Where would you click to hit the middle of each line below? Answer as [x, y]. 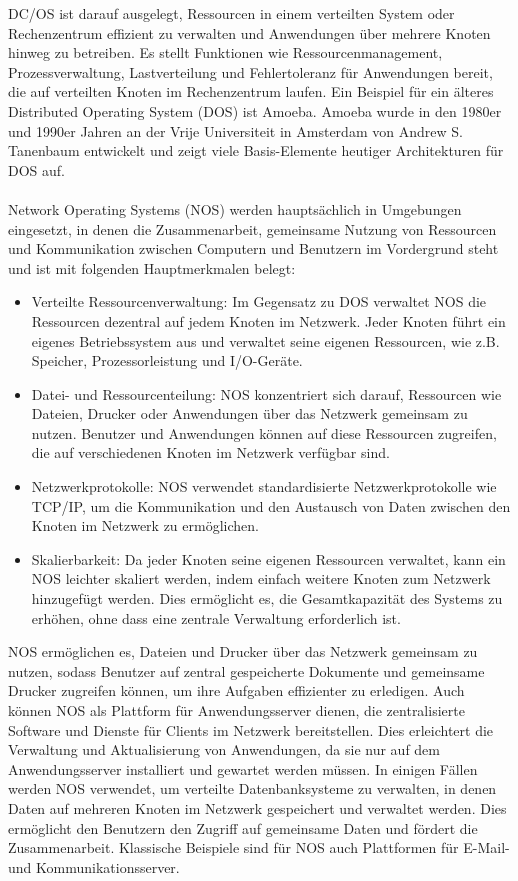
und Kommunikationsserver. [94, 866]
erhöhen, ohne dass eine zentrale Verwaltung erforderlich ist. [216, 617]
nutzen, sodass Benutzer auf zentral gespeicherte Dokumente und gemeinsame [246, 670]
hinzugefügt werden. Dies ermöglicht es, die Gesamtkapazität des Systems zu [267, 598]
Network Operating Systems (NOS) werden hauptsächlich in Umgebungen [235, 208]
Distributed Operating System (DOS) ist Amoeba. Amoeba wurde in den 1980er [255, 110]
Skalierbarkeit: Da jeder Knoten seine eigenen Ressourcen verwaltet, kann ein [268, 558]
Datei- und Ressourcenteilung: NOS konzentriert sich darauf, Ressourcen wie [266, 393]
